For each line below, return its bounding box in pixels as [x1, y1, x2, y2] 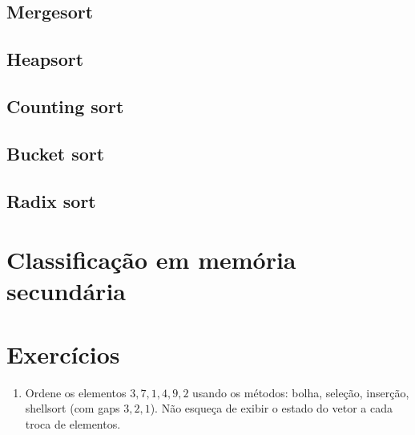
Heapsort [6, 47, 84, 71]
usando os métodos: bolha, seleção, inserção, [192, 384, 409, 400]
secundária [6, 274, 126, 307]
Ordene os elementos [25, 384, 127, 400]
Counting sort [6, 93, 124, 118]
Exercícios [6, 337, 120, 370]
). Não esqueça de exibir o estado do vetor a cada [150, 400, 393, 417]
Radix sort [6, 188, 96, 213]
